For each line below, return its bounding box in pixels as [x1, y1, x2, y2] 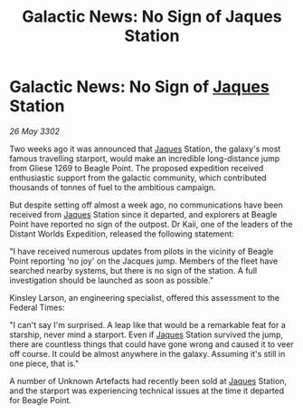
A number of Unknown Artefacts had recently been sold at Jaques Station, [9, 375, 288, 386]
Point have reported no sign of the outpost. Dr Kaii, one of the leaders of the [9, 218, 293, 229]
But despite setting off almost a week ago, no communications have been [9, 199, 283, 210]
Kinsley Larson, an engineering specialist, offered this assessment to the [9, 292, 280, 303]
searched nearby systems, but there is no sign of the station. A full [9, 265, 258, 275]
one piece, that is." [9, 358, 80, 369]
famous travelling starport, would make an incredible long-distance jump [9, 152, 280, 164]
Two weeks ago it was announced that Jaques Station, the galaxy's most [9, 143, 281, 154]
